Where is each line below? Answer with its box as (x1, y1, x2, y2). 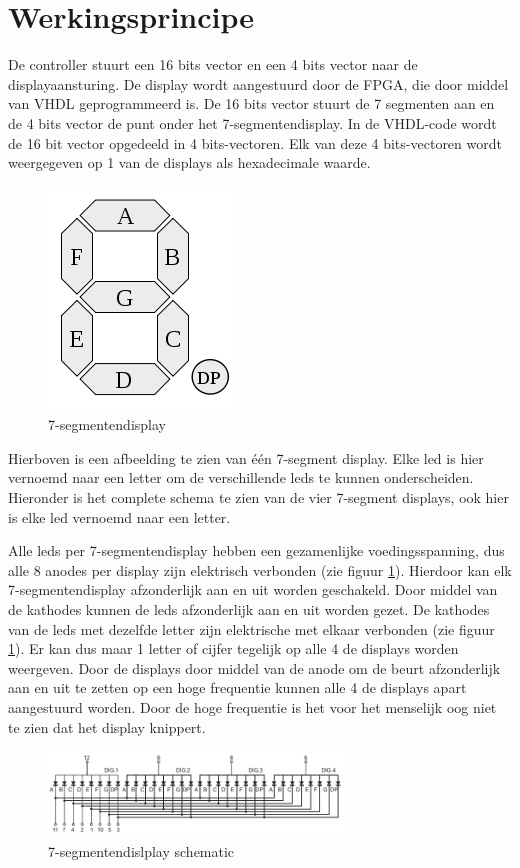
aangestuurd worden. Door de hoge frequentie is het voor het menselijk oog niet (8, 697, 497, 717)
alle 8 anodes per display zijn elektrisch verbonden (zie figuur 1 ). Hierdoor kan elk (8, 559, 512, 580)
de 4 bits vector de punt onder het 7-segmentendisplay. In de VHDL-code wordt (8, 112, 497, 133)
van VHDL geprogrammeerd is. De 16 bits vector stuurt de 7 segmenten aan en (8, 93, 495, 114)
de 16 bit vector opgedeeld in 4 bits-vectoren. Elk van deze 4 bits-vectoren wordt (8, 132, 502, 153)
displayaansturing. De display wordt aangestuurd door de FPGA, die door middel (8, 73, 509, 94)
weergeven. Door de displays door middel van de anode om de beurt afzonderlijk (8, 657, 501, 678)
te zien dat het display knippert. (8, 716, 206, 737)
